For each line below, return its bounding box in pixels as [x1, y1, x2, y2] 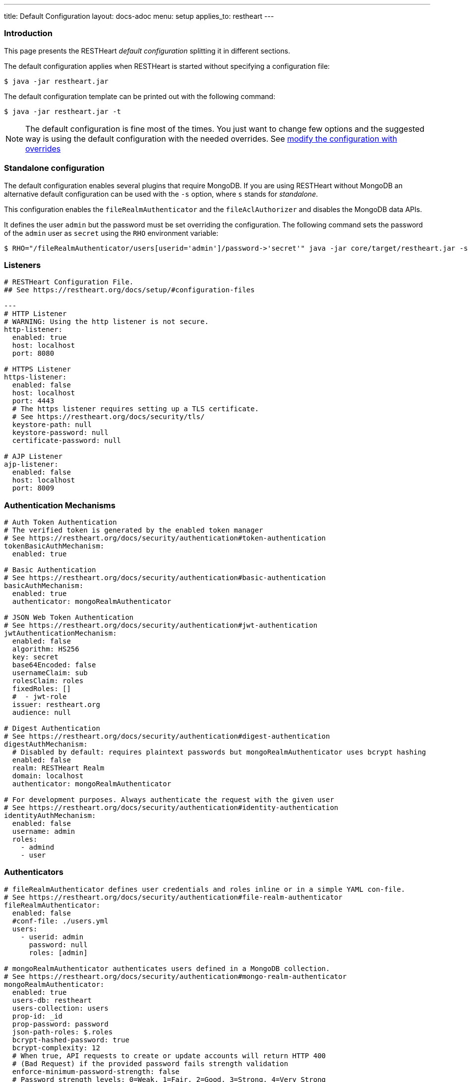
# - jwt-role [12, 693, 67, 701]
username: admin [12, 827, 75, 835]
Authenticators [4, 867, 63, 877]
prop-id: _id [12, 1012, 63, 1020]
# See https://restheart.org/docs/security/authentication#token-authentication [4, 534, 326, 542]
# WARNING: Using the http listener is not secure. [4, 318, 209, 326]
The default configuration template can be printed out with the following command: [4, 92, 276, 101]
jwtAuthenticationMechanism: [4, 629, 117, 637]
